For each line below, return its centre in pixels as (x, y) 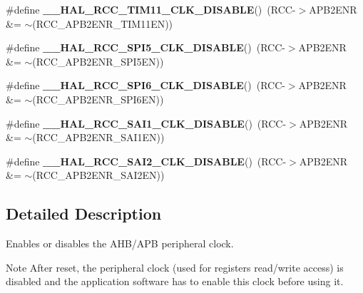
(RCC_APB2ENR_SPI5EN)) (98, 61)
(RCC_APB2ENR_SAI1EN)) (98, 137)
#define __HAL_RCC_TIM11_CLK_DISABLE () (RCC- (151, 9)
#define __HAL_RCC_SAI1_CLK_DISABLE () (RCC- (146, 123)
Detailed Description (84, 214)
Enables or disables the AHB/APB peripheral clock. (120, 243)
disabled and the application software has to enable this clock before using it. (175, 281)
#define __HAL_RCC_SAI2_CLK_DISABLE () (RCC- (146, 161)
